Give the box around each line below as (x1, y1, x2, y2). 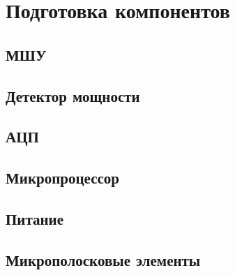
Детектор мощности (6, 84, 140, 106)
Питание (6, 207, 64, 229)
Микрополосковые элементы (6, 248, 201, 270)
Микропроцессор (6, 167, 119, 188)
